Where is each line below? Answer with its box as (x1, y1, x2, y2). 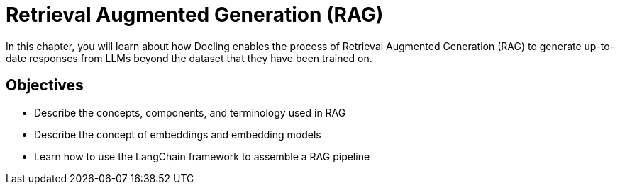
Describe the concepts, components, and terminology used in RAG (34, 106, 346, 119)
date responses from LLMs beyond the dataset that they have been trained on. (6, 52, 372, 64)
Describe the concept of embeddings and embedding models (34, 128, 321, 141)
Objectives (6, 76, 84, 95)
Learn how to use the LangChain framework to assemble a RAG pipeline (34, 150, 370, 162)
